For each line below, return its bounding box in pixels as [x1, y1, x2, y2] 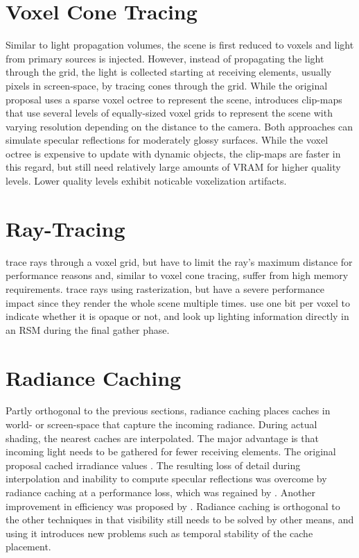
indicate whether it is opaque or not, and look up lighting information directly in [6, 309, 349, 323]
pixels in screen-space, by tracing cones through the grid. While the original [6, 78, 328, 92]
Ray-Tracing [6, 214, 125, 242]
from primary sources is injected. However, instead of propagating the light [6, 51, 324, 65]
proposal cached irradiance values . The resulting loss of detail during [6, 457, 301, 472]
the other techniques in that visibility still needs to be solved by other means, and [6, 512, 354, 527]
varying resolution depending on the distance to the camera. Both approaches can [6, 119, 353, 133]
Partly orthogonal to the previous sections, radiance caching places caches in [6, 403, 331, 418]
